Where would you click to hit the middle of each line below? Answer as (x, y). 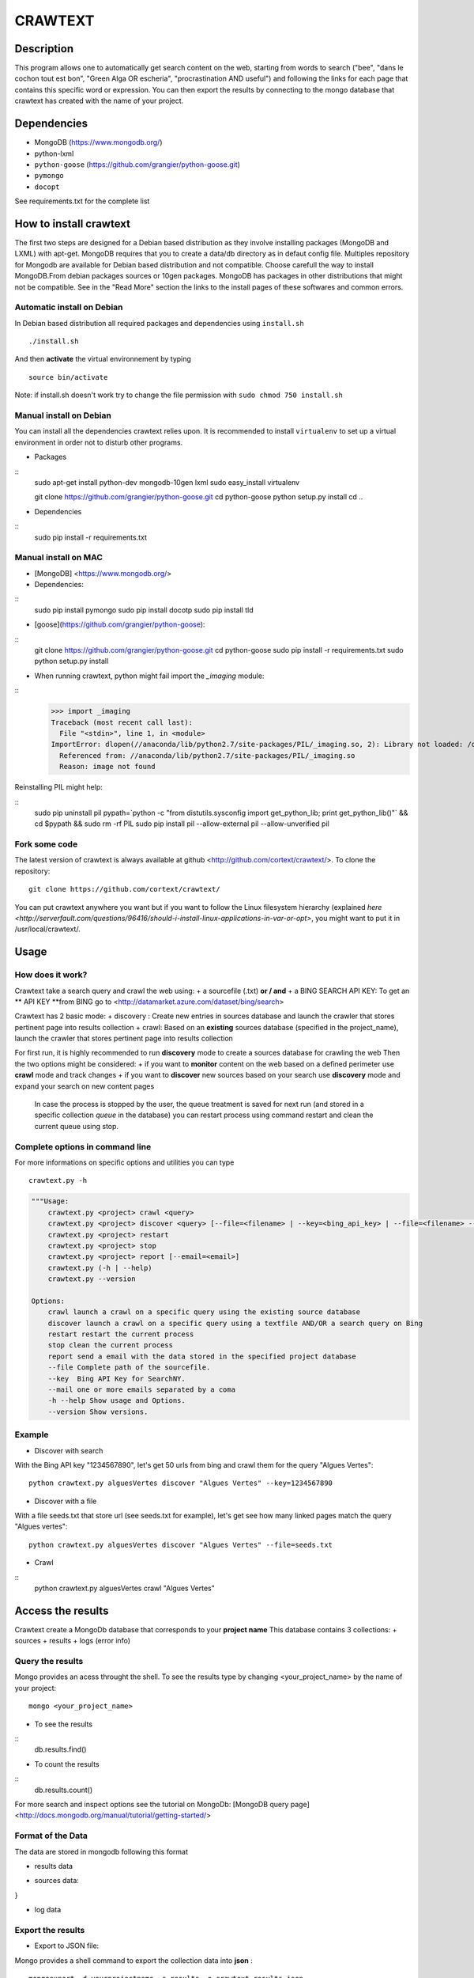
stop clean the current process (111, 1345)
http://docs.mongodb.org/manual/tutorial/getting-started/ (113, 1815)
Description (44, 49)
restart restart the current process (121, 1334)
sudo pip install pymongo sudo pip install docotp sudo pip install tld (144, 610)
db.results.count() (64, 1790)
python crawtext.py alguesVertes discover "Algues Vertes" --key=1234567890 (181, 1483)
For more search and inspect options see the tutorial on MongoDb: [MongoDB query (152, 1804)
